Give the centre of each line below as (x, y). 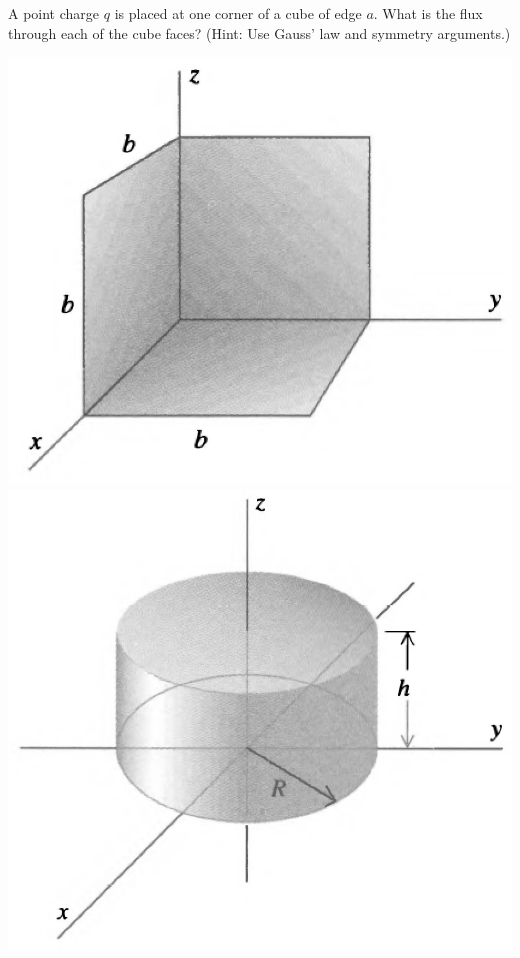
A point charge (54, 13)
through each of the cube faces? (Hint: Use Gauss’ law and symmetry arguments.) (259, 32)
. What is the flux (428, 13)
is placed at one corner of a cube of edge (238, 13)
